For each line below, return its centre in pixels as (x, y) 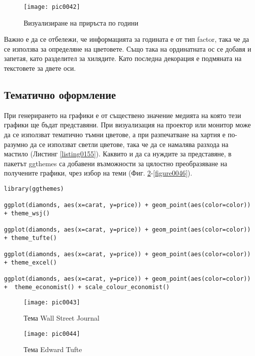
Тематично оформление (60, 95)
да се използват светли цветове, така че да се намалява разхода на (129, 144)
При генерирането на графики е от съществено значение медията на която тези (123, 115)
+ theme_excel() (31, 262)
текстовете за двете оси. (40, 68)
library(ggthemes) (34, 189)
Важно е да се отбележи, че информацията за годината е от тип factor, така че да (127, 39)
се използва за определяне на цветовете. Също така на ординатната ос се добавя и (128, 48)
